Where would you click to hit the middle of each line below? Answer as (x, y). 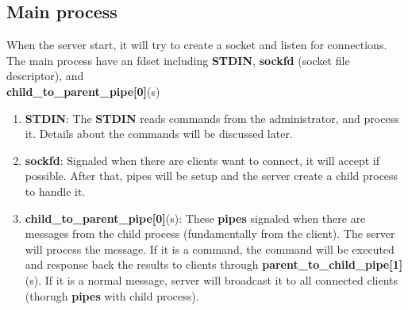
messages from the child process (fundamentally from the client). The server (210, 233)
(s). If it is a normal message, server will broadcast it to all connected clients (212, 279)
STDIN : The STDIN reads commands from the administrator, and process (212, 118)
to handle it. (55, 191)
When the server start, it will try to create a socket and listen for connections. (197, 45)
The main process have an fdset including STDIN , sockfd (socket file (178, 60)
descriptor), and (45, 76)
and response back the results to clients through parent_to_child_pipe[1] (214, 264)
